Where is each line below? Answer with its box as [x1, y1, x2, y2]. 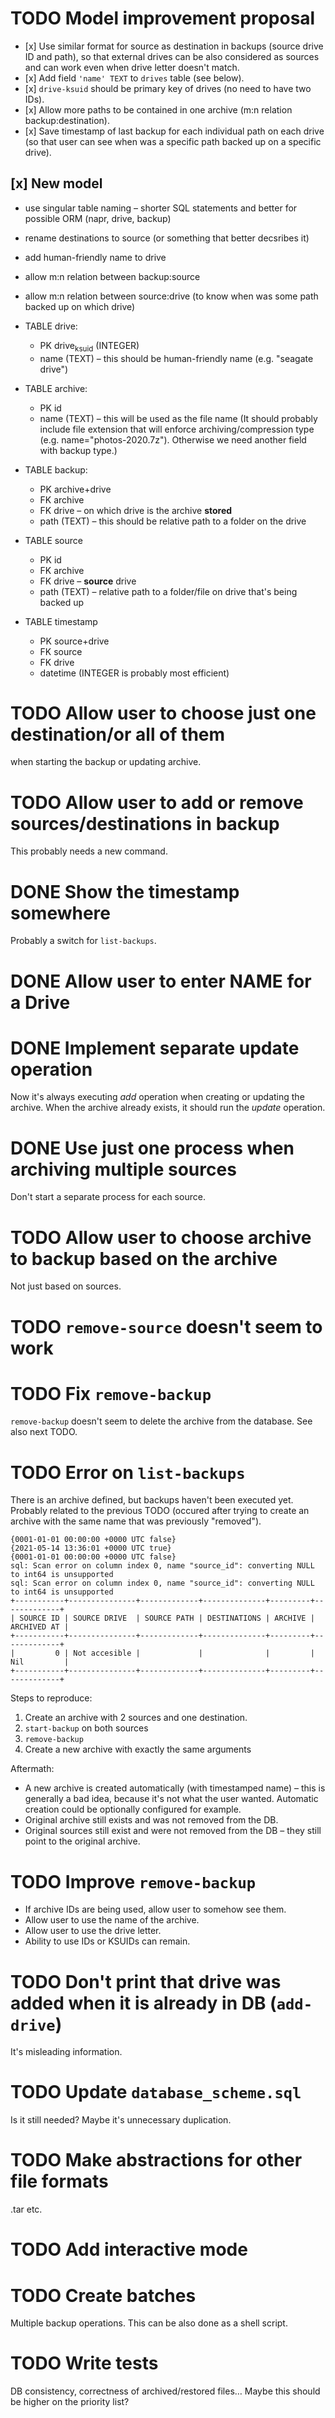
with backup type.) [39, 444, 118, 456]
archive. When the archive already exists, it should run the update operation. [10, 1102, 326, 1114]
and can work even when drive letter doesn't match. [24, 61, 240, 73]
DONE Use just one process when [10, 1137, 295, 1159]
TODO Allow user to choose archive [10, 1226, 312, 1249]
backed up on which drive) [24, 300, 136, 312]
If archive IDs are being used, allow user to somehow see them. [24, 1903, 287, 1916]
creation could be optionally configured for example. [24, 1803, 242, 1816]
